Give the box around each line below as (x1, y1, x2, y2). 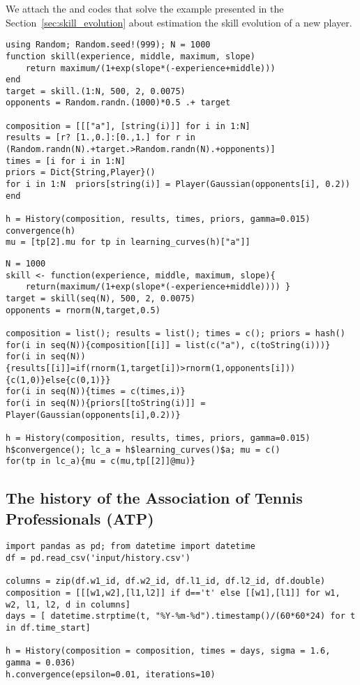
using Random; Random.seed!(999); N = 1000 (6, 40, 211, 50)
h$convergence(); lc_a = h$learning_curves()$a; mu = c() (6, 444, 280, 455)
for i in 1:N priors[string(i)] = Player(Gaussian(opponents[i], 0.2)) (6, 179, 350, 190)
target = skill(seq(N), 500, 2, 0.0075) (6, 293, 196, 303)
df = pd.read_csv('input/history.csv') (6, 553, 190, 564)
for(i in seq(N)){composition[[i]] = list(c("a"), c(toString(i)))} (6, 340, 331, 350)
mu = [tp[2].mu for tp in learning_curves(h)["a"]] (6, 237, 250, 248)
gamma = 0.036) (6, 657, 76, 668)
